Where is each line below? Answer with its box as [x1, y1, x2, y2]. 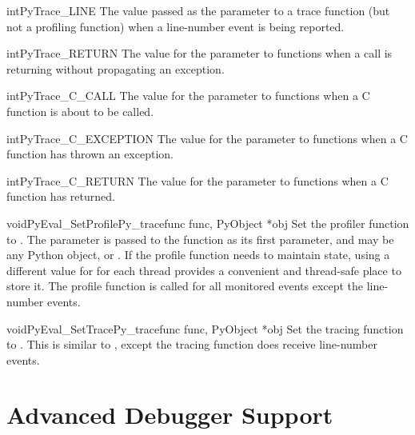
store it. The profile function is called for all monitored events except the [6, 277, 364, 294]
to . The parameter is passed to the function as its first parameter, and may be [6, 230, 394, 247]
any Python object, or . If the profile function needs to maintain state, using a [6, 246, 390, 263]
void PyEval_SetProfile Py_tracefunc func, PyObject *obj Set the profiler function [6, 214, 409, 231]
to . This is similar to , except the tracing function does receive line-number [6, 336, 377, 353]
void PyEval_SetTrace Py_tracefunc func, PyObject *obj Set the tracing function [6, 320, 404, 337]
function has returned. [6, 188, 115, 205]
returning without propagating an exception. [6, 60, 225, 77]
